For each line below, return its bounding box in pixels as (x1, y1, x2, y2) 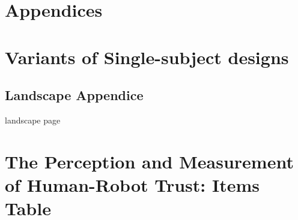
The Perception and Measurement (5, 149, 294, 173)
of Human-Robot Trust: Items (5, 172, 260, 197)
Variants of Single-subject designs (5, 44, 289, 69)
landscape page (5, 113, 61, 126)
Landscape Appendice (5, 86, 144, 104)
